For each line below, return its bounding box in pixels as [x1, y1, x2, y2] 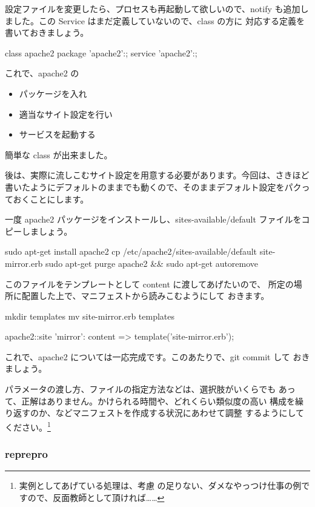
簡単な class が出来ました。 [5, 148, 113, 161]
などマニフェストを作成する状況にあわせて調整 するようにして [55, 406, 304, 419]
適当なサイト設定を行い [19, 107, 113, 120]
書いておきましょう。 [5, 26, 89, 39]
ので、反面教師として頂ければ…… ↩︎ [27, 491, 165, 503]
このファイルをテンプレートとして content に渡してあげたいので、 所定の [5, 277, 294, 290]
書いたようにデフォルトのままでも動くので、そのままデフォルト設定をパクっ [5, 180, 310, 193]
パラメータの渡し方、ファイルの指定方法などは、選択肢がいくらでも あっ [5, 383, 296, 395]
